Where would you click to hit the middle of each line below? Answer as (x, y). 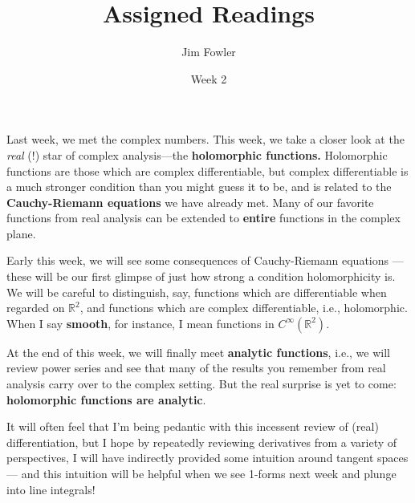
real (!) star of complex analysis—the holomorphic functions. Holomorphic (197, 154)
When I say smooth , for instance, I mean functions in (140, 323)
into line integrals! (51, 489)
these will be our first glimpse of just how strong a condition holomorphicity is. (201, 276)
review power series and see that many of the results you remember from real (196, 368)
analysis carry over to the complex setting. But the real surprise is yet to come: (201, 384)
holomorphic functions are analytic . (106, 399)
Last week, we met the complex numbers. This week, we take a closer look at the (205, 139)
